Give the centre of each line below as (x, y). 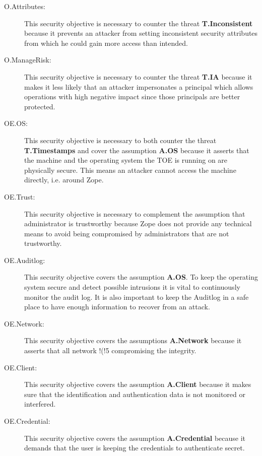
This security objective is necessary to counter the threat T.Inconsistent (139, 23)
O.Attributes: (25, 6)
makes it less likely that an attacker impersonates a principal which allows (139, 86)
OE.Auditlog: (25, 260)
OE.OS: (16, 123)
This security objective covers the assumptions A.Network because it (133, 340)
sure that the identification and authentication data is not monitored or (135, 394)
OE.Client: (21, 367)
